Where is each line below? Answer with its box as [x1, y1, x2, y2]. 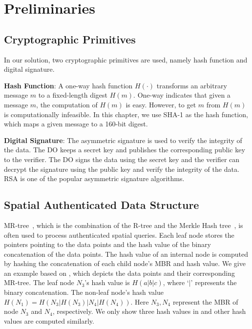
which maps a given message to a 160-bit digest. [4, 119, 148, 129]
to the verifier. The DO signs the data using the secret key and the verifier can [4, 154, 240, 164]
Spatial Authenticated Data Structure [4, 197, 199, 212]
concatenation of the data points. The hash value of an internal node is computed [4, 248, 249, 259]
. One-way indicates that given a [133, 90, 231, 100]
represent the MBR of [172, 296, 238, 307]
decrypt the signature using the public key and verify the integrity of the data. [4, 164, 239, 174]
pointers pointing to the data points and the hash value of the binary [4, 239, 211, 249]
